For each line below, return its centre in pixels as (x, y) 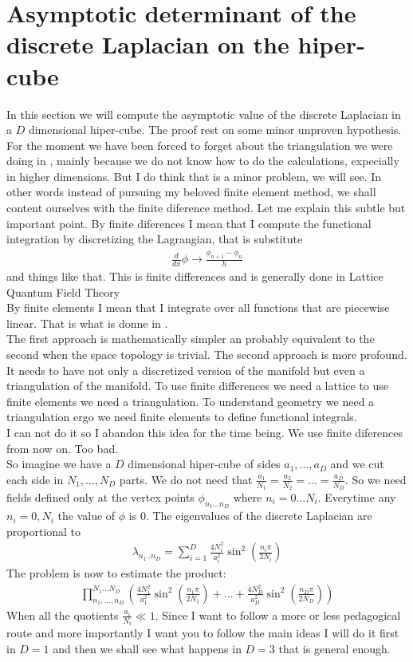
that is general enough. (334, 649)
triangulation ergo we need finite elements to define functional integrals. (182, 417)
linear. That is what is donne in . (87, 323)
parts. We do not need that (186, 479)
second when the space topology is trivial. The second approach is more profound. (207, 354)
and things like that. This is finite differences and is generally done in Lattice (195, 276)
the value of (87, 516)
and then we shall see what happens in (147, 649)
